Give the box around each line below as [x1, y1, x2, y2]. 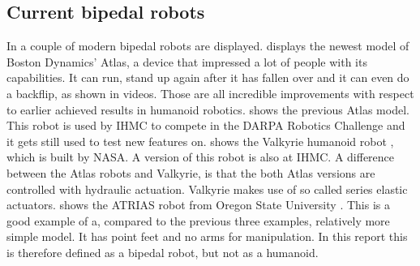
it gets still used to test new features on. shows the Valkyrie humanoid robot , [6, 132, 394, 149]
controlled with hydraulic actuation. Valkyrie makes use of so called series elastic [6, 180, 408, 197]
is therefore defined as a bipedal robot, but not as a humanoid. [6, 243, 319, 260]
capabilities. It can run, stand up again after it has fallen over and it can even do [6, 69, 409, 86]
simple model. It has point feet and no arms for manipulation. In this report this [6, 228, 408, 245]
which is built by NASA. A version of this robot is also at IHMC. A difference [6, 148, 395, 165]
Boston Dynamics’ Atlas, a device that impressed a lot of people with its [6, 53, 367, 70]
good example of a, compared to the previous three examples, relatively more [6, 212, 390, 229]
